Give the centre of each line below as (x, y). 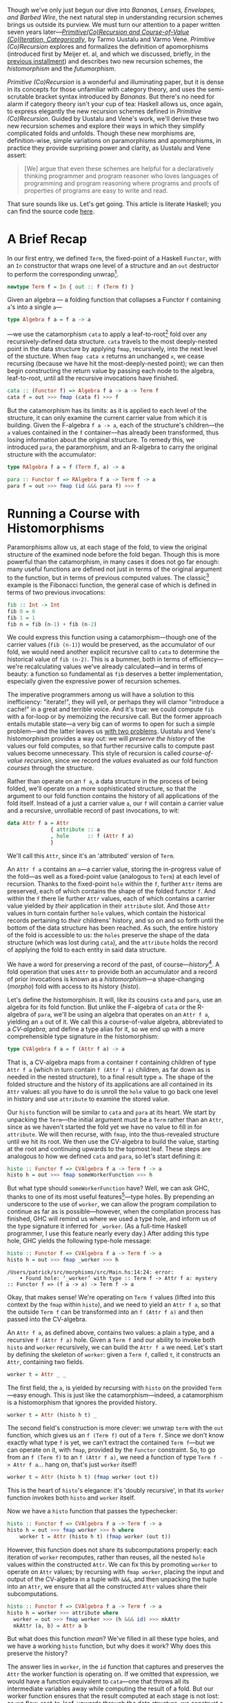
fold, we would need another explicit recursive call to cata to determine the (113, 652)
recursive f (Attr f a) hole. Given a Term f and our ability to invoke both (111, 1340)
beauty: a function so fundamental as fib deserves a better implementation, (115, 674)
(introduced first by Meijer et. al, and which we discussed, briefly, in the (109, 54)
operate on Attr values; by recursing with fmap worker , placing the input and (115, 1571)
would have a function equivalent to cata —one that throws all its (98, 1682)
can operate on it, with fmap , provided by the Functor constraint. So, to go (111, 1450)
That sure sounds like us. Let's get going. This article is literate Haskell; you (114, 204)
